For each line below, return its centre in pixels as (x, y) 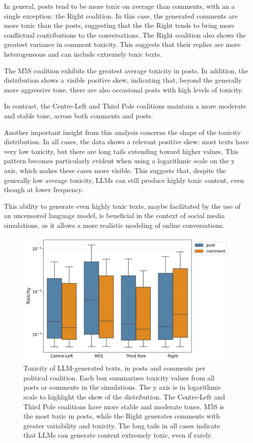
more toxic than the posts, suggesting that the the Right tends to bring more (119, 25)
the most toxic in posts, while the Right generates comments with (122, 416)
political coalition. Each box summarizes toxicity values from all (119, 377)
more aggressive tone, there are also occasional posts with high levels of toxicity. (124, 89)
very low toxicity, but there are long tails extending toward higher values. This (121, 151)
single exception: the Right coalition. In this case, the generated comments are (121, 15)
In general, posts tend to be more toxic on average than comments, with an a (119, 6)
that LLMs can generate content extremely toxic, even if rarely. (118, 435)
